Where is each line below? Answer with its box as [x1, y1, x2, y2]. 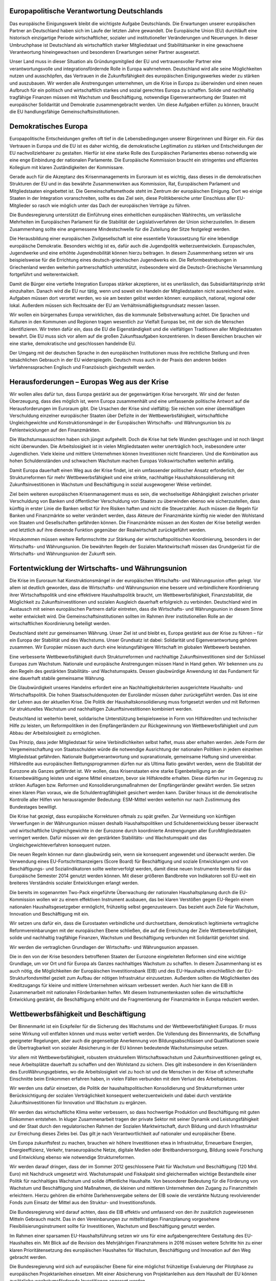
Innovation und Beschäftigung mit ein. [9, 911, 89, 917]
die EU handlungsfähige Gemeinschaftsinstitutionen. [9, 109, 120, 115]
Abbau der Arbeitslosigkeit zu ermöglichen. [9, 730, 101, 736]
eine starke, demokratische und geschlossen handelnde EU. [9, 340, 136, 346]
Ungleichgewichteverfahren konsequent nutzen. [9, 842, 111, 848]
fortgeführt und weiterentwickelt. [9, 272, 79, 278]
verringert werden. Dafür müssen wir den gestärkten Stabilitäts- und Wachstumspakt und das [9, 835, 207, 841]
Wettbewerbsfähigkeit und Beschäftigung [9, 1010, 146, 1019]
